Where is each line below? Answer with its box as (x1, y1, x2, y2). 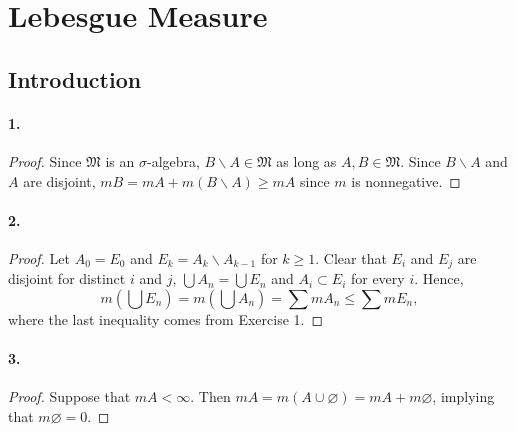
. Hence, (414, 268, 464, 289)
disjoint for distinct (8, 268, 126, 289)
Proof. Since (8, 150, 82, 171)
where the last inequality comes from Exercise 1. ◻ (8, 308, 324, 329)
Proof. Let (8, 247, 70, 268)
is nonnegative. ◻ (351, 170, 461, 191)
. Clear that (315, 247, 387, 268)
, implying (432, 386, 495, 407)
